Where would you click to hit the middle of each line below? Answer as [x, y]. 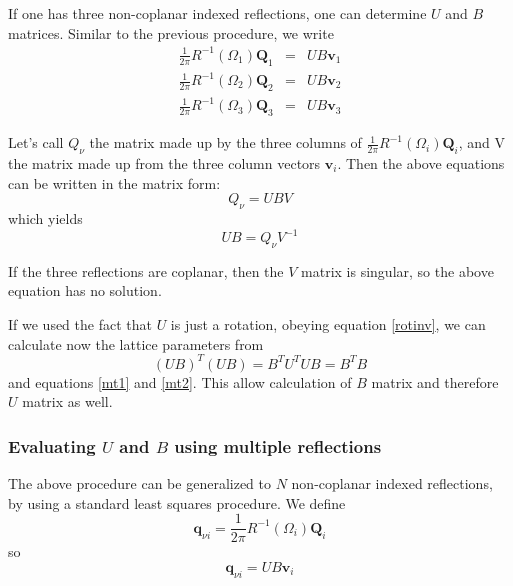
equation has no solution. [85, 290]
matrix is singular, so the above [397, 270]
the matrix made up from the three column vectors [164, 162]
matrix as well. [67, 401]
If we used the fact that [80, 324]
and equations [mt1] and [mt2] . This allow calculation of [180, 381]
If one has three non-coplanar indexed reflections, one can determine [217, 13]
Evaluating [52, 445]
